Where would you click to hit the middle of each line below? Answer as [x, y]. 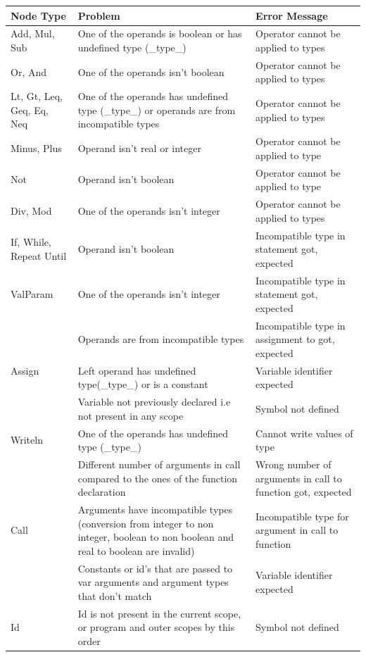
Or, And [29, 71]
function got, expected [304, 492]
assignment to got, [295, 339]
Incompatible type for [302, 516]
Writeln [27, 440]
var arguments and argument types [153, 582]
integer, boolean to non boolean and [156, 537]
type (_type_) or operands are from [157, 109]
